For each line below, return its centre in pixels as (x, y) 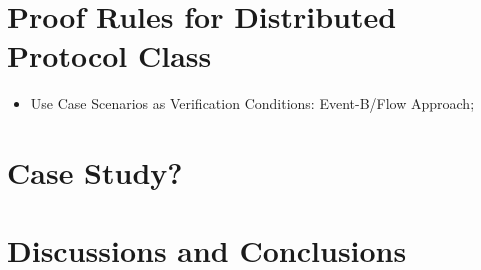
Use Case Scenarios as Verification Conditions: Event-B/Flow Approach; (252, 103)
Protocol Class (109, 55)
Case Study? (95, 172)
